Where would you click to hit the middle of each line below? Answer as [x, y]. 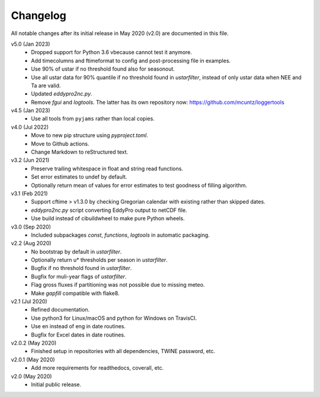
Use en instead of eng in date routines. [79, 326]
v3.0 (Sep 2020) [31, 227]
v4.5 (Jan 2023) [31, 110]
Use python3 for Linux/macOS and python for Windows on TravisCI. [114, 318]
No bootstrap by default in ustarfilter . [76, 252]
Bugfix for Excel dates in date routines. [78, 335]
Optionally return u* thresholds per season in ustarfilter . [100, 260]
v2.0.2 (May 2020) [34, 343]
